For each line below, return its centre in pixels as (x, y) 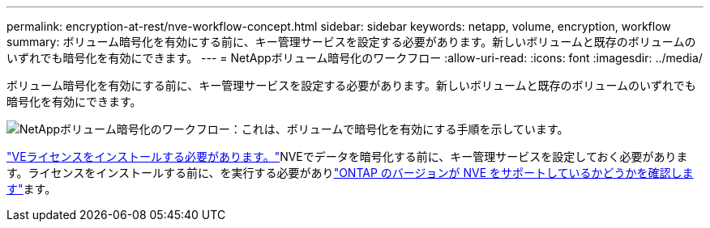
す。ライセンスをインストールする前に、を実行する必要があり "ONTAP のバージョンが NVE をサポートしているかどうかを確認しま (350, 173)
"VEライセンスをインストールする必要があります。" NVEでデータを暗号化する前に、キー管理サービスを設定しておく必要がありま (347, 156)
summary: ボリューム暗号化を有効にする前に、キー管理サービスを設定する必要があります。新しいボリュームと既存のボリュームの (351, 42)
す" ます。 (32, 189)
